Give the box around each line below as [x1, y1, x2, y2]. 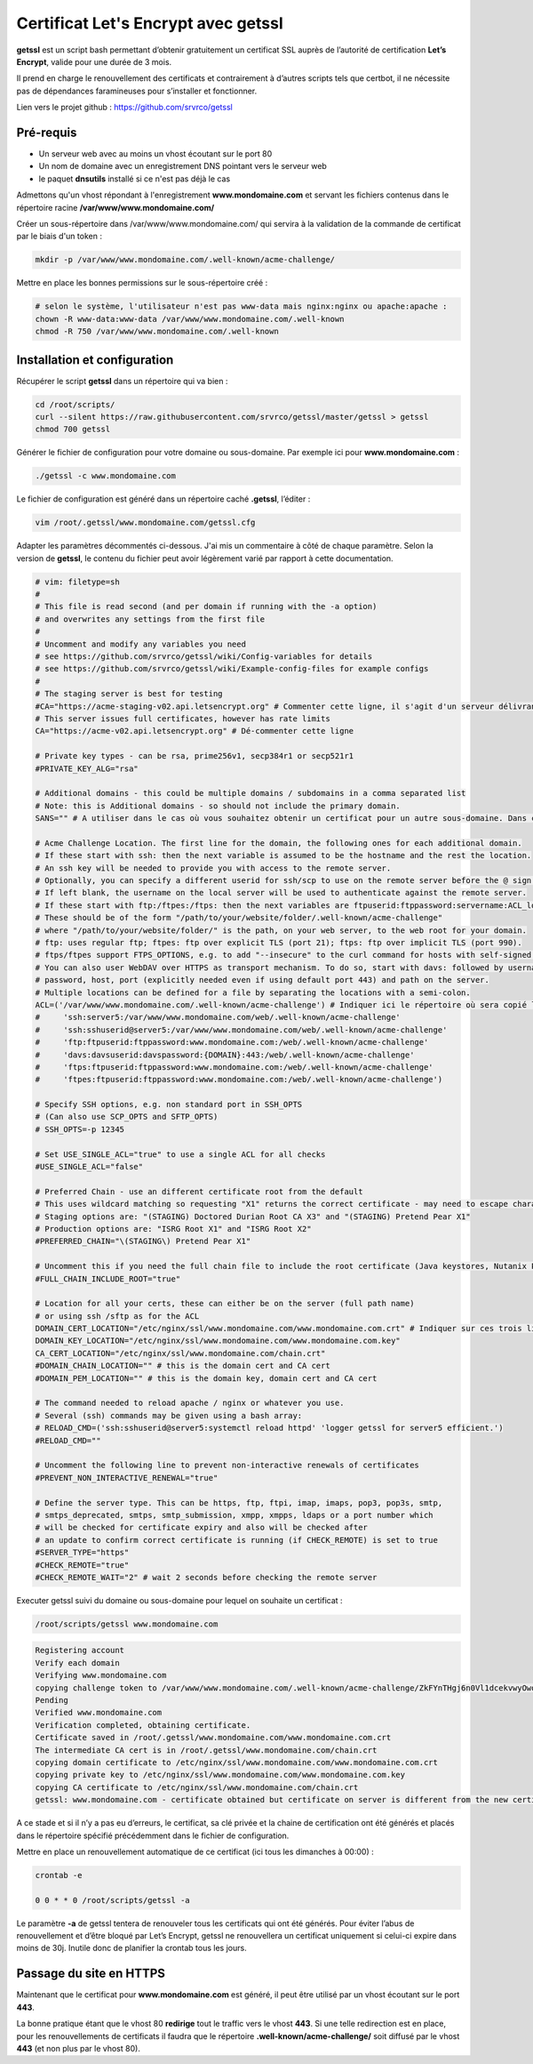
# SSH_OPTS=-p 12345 [35, 1124, 124, 1134]
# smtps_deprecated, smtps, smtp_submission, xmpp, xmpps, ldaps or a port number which [35, 1510, 434, 1520]
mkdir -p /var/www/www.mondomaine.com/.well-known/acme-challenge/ [35, 254, 336, 265]
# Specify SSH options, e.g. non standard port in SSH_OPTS [35, 1099, 303, 1110]
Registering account [35, 1645, 124, 1656]
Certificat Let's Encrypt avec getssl [16, 13, 283, 33]
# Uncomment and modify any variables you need [35, 638, 246, 649]
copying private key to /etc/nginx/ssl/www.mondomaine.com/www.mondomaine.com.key [35, 1770, 406, 1780]
